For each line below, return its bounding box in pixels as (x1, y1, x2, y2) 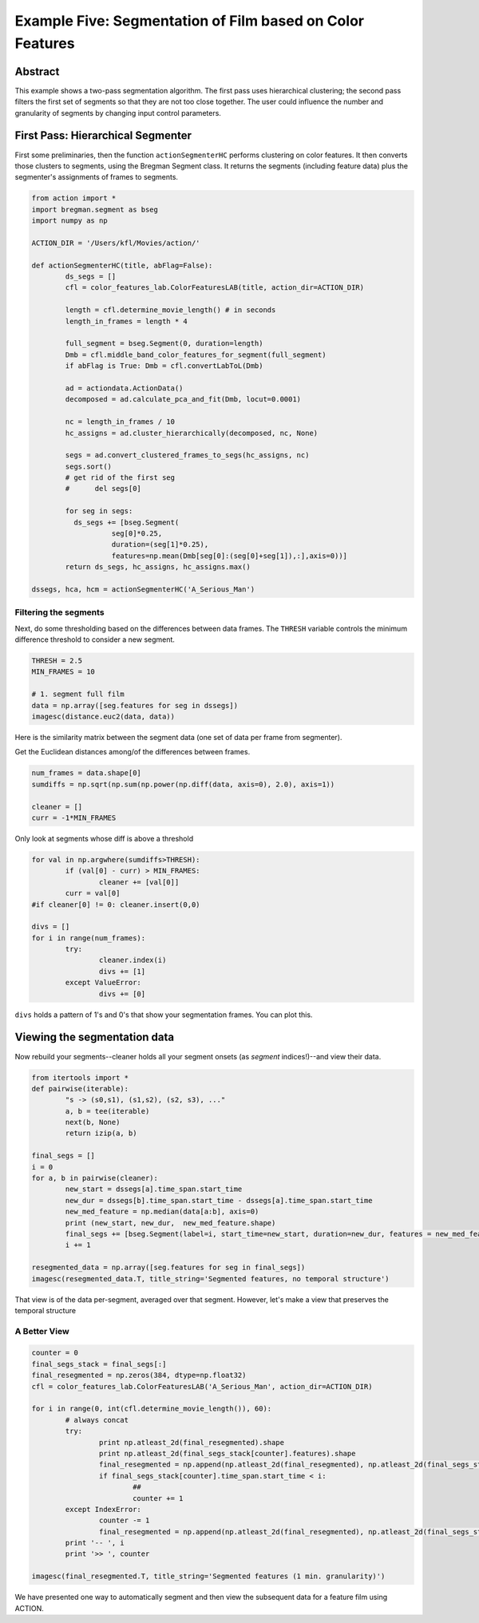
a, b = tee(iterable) (65, 1106, 150, 1115)
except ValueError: (65, 978, 141, 988)
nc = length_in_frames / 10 (65, 418, 176, 426)
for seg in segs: (65, 507, 133, 516)
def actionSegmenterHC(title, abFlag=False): (31, 260, 213, 270)
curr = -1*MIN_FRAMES (31, 813, 117, 822)
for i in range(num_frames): (31, 933, 146, 942)
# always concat (65, 1415, 129, 1424)
